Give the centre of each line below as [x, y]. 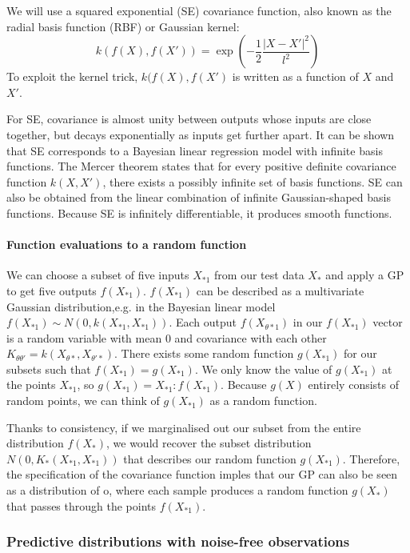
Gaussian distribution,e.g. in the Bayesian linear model [141, 306]
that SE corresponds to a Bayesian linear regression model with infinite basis [195, 150]
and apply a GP [365, 275]
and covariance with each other [251, 337]
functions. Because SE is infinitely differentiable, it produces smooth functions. [199, 212]
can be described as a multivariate [280, 290]
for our [360, 353]
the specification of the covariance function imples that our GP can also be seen [202, 474]
